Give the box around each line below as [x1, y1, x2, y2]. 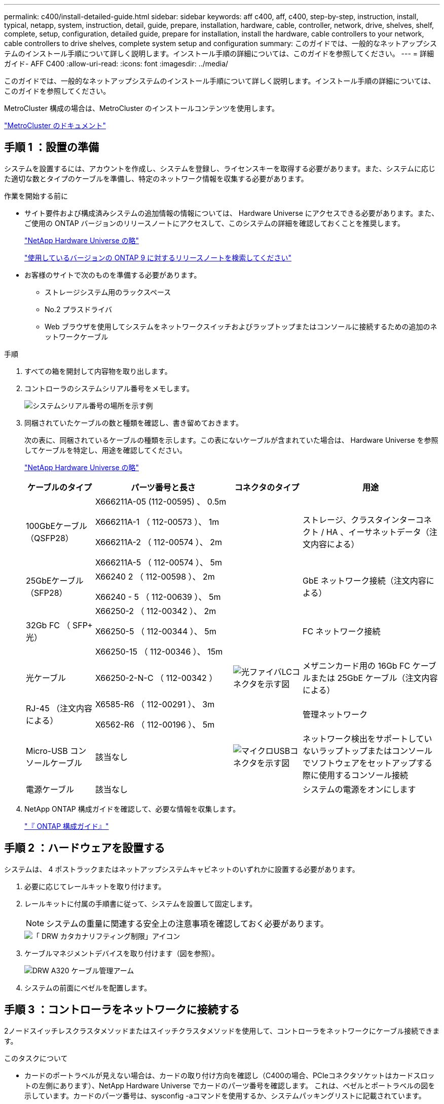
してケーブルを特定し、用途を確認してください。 [24, 445, 187, 454]
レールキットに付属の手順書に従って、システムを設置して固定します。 [24, 899, 257, 908]
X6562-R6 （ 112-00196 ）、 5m [95, 719, 215, 730]
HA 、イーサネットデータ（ [326, 526, 429, 537]
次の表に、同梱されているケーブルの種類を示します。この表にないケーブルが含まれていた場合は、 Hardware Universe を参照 [24, 435, 438, 444]
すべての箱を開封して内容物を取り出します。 [24, 366, 172, 375]
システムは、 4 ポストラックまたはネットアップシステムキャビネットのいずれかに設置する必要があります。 [4, 864, 359, 873]
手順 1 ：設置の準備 [4, 141, 99, 154]
